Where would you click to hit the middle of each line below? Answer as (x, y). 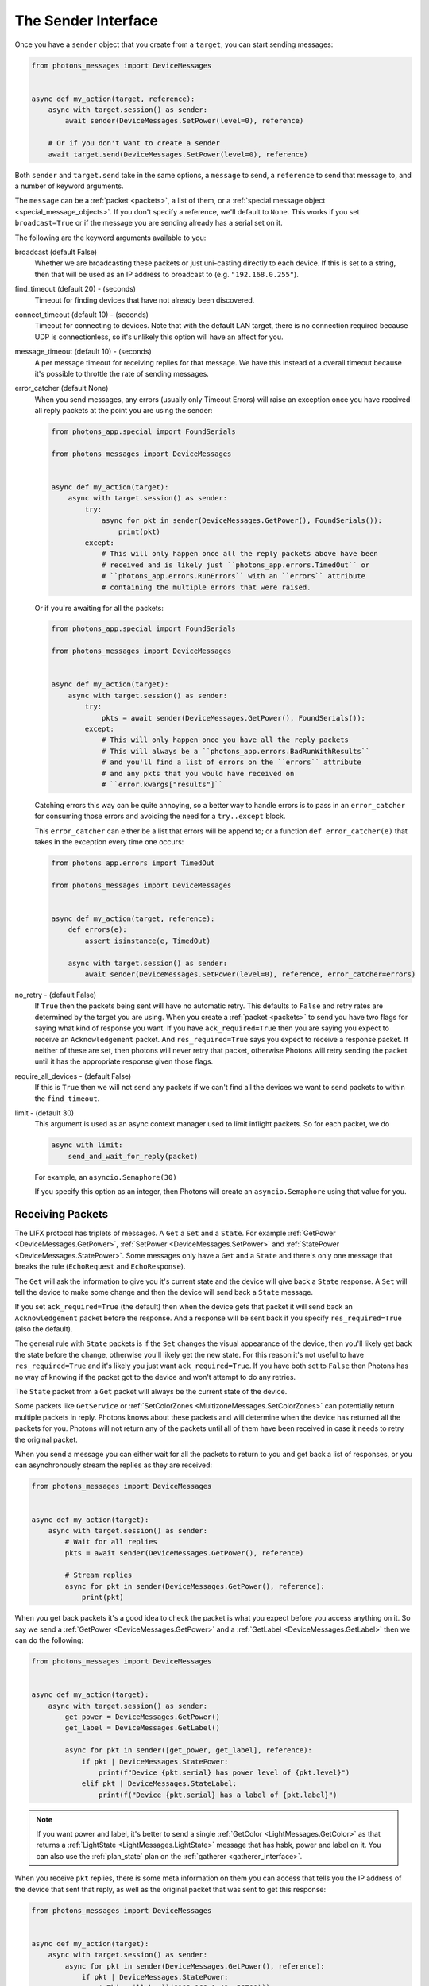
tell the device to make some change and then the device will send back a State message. (164, 1292)
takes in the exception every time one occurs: (109, 842)
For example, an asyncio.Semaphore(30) (106, 1177)
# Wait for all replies (111, 1542)
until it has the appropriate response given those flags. (124, 1061)
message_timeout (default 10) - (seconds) (83, 352)
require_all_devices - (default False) (73, 1076)
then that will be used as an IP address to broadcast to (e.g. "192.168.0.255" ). (167, 274)
